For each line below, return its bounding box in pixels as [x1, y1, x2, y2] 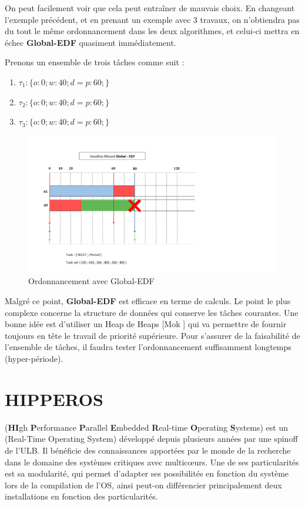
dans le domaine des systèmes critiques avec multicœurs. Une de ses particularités [5, 455, 299, 468]
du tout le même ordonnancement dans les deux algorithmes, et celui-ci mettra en [5, 25, 300, 37]
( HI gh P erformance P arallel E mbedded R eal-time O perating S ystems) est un [5, 421, 288, 433]
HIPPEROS [5, 387, 103, 411]
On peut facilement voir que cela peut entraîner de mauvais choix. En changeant [5, 2, 295, 14]
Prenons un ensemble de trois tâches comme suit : [5, 56, 185, 68]
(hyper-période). [5, 352, 63, 365]
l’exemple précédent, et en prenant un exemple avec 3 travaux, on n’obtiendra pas [5, 13, 300, 25]
